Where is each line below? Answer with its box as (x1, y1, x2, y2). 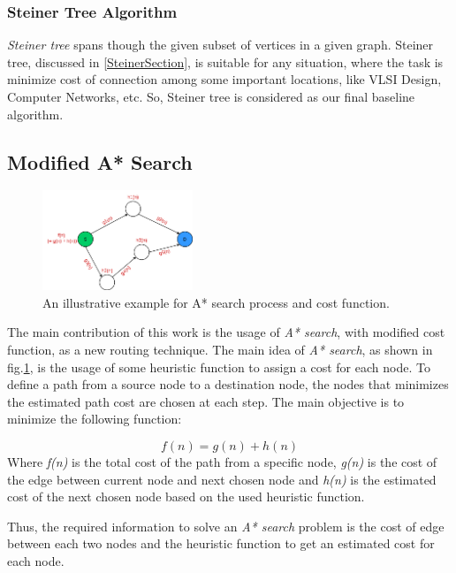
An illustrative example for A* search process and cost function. (42, 293, 390, 311)
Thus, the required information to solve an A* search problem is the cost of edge (7, 516, 445, 535)
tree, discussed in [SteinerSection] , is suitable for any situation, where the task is (7, 52, 444, 71)
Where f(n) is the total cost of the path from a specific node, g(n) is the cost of (7, 453, 437, 471)
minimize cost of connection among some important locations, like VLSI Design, (7, 70, 442, 88)
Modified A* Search (7, 148, 193, 175)
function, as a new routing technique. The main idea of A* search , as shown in (7, 340, 433, 359)
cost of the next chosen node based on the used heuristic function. (7, 487, 365, 506)
